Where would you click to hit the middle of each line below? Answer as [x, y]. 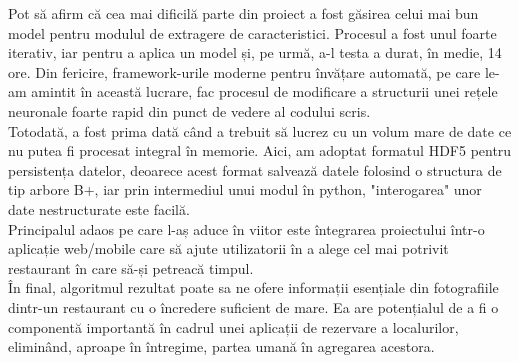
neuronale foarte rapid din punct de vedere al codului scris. [189, 110]
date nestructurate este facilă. [99, 208]
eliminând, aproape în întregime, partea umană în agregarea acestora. [221, 346]
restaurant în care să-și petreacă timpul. [131, 267]
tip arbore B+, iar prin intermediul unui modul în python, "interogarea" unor [245, 189]
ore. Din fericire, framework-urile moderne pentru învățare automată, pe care [244, 71]
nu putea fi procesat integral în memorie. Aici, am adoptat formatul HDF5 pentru [260, 150]
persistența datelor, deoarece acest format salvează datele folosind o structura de [255, 169]
